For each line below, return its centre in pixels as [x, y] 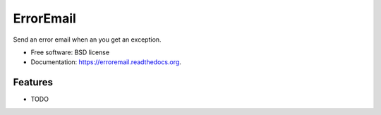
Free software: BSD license [70, 52]
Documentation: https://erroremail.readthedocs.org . [106, 62]
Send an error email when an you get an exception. [87, 40]
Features [33, 82]
